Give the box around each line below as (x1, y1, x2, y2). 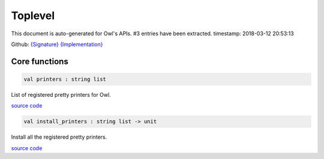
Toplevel (11, 9, 55, 22)
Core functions (11, 56, 68, 66)
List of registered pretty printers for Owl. (11, 91, 111, 98)
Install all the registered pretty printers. (11, 133, 107, 140)
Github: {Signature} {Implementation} (11, 41, 103, 48)
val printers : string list (23, 75, 106, 82)
